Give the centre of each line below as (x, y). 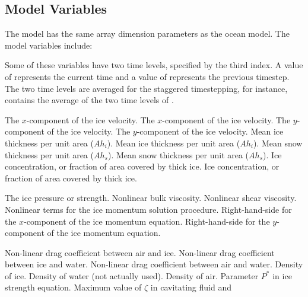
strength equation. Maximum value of (73, 287)
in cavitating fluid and (191, 287)
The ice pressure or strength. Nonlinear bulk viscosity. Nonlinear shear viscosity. (151, 198)
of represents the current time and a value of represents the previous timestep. (147, 76)
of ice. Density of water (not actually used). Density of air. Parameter (132, 275)
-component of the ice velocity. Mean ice (210, 131)
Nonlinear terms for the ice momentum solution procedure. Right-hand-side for (148, 209)
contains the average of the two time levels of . (89, 100)
